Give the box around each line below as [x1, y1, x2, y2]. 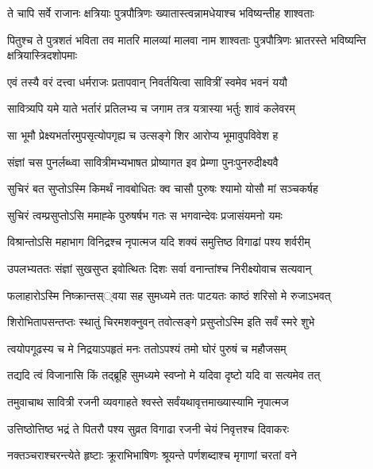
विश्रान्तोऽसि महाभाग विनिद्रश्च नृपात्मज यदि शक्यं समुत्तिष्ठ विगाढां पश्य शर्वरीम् [7, 233, 310, 250]
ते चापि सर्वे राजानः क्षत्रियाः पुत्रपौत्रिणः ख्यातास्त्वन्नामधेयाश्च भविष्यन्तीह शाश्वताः [7, 5, 314, 21]
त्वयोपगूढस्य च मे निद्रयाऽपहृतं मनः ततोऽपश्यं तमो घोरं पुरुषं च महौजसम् [7, 340, 286, 356]
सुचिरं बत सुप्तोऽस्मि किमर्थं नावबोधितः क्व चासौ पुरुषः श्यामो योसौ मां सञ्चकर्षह [7, 180, 318, 197]
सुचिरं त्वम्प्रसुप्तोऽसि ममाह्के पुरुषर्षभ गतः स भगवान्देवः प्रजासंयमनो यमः [7, 206, 283, 223]
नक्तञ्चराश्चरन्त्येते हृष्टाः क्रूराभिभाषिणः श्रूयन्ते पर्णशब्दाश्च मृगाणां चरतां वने [7, 447, 297, 463]
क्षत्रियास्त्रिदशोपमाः [7, 47, 78, 63]
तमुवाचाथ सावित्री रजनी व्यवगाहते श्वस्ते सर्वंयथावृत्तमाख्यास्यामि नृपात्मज [7, 393, 289, 409]
